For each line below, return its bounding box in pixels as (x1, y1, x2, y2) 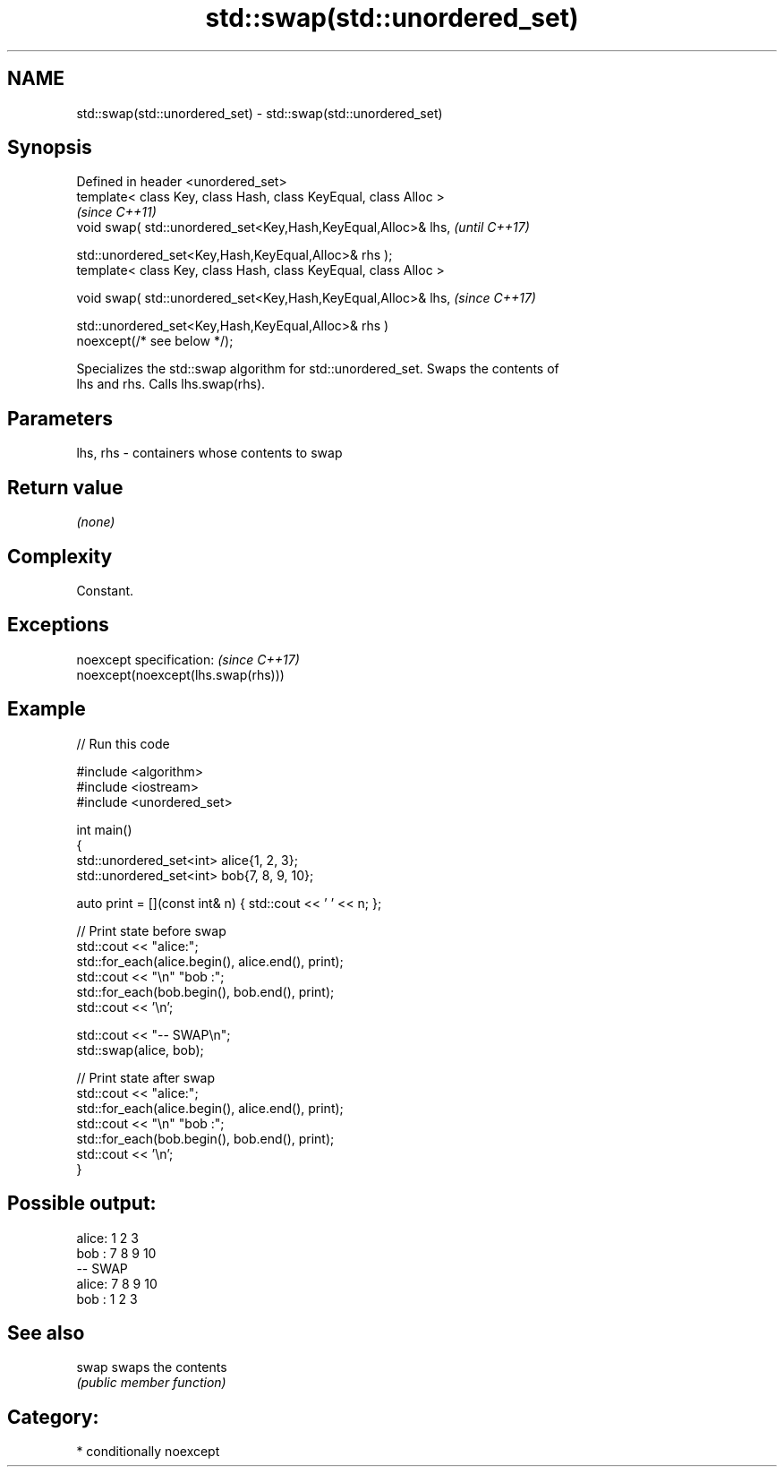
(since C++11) (76, 204, 157, 220)
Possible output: (7, 1192, 157, 1215)
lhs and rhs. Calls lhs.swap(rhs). (76, 376, 266, 392)
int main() (76, 821, 132, 837)
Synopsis (7, 136, 92, 159)
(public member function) (76, 1375, 226, 1391)
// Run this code (76, 735, 170, 751)
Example (7, 698, 86, 721)
